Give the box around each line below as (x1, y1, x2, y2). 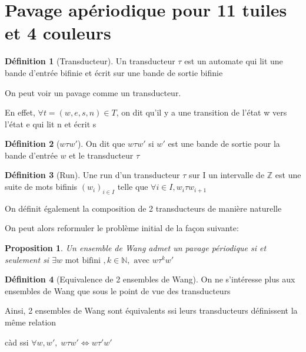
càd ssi (5, 335, 29, 348)
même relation (5, 316, 56, 328)
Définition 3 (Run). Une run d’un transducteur (5, 169, 180, 181)
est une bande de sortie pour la (168, 137, 280, 150)
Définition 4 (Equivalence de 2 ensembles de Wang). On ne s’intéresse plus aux (5, 273, 295, 285)
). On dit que (77, 137, 125, 150)
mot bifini (65, 256, 101, 265)
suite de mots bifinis (5, 180, 78, 193)
